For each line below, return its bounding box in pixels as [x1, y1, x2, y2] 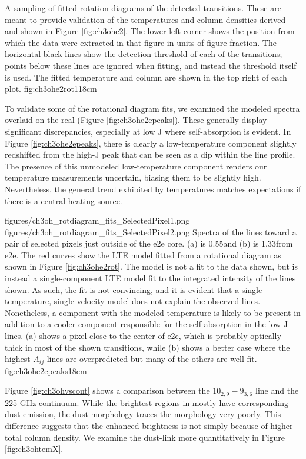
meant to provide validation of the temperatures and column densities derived [5, 13, 286, 25]
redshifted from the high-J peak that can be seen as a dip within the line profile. [5, 148, 295, 161]
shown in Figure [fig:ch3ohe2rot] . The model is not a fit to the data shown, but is [5, 260, 298, 272]
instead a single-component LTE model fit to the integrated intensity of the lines [5, 272, 296, 284]
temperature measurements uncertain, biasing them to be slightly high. [5, 171, 261, 184]
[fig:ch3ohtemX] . [5, 443, 64, 455]
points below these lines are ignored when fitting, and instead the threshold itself [5, 59, 297, 71]
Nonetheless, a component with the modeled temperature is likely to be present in [5, 306, 301, 318]
